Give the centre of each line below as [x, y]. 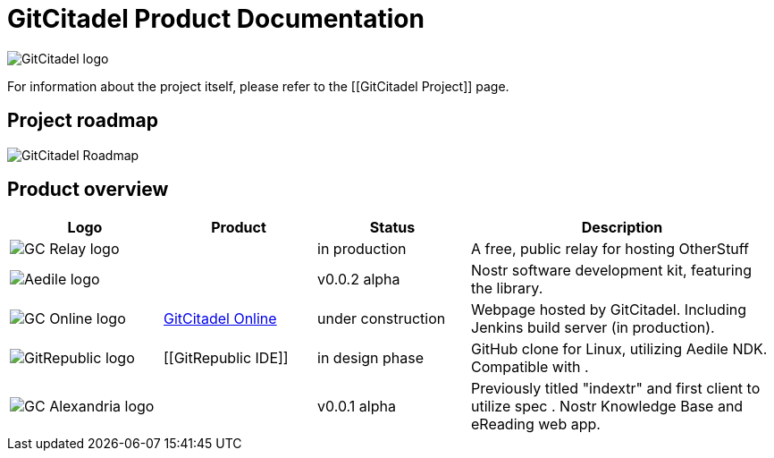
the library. [507, 288]
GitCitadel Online [220, 319]
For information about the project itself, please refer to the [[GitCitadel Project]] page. [258, 86]
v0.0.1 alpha [357, 407]
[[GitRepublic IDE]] [226, 358]
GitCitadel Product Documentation [216, 19]
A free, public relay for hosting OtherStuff [610, 249]
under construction [382, 319]
